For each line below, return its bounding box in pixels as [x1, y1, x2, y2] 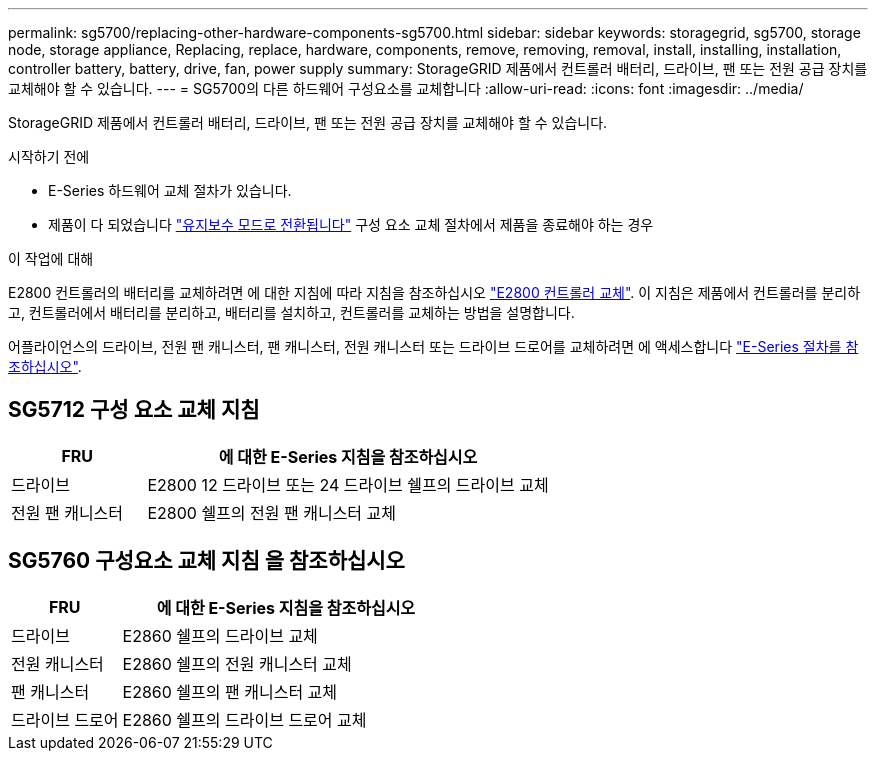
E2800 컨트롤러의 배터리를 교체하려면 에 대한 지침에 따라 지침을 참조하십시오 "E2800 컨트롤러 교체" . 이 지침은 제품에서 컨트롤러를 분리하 [8, 284, 861, 301]
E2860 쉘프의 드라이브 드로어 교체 [122, 709, 367, 730]
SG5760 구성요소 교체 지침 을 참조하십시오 [8, 548, 405, 574]
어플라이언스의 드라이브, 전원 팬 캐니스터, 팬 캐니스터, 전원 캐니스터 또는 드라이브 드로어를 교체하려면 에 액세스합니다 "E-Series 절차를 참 [8, 338, 859, 355]
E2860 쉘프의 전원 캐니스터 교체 [122, 653, 352, 674]
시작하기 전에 [8, 148, 90, 165]
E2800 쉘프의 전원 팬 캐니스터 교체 [147, 502, 397, 523]
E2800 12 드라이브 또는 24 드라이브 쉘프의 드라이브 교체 [147, 474, 549, 495]
